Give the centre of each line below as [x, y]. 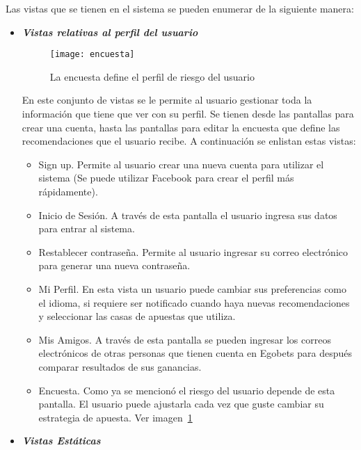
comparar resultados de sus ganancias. [120, 366]
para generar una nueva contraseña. [114, 265]
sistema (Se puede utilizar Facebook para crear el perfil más [166, 178]
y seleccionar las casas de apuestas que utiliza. [137, 316]
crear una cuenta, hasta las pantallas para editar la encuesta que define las [181, 127]
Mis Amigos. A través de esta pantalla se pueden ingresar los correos [185, 339]
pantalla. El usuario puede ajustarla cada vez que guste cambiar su [181, 404]
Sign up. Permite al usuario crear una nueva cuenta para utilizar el [181, 164]
